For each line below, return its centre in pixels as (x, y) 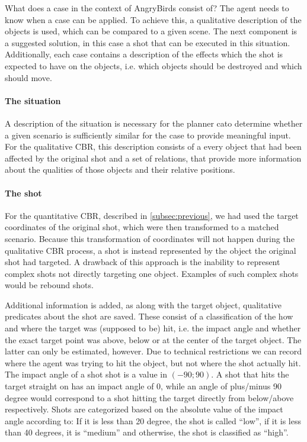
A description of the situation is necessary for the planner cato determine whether (154, 123)
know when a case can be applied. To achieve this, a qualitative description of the (153, 19)
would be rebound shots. (49, 285)
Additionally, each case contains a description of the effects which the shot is (144, 54)
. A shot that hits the (250, 374)
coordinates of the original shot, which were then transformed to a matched (142, 227)
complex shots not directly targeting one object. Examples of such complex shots (152, 273)
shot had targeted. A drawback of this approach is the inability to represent (143, 262)
